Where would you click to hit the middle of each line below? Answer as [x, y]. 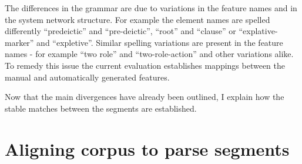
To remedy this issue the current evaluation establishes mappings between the [145, 65]
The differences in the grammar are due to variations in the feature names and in [151, 8]
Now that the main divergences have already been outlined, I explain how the [145, 97]
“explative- [258, 31]
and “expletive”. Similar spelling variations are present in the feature [160, 42]
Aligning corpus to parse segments [147, 148]
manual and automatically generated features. [87, 77]
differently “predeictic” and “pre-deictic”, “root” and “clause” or [120, 31]
